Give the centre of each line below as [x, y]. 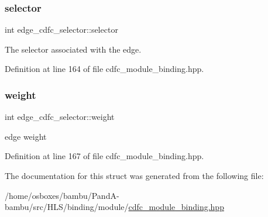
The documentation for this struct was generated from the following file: [134, 175]
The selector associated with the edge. [73, 49]
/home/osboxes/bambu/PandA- [62, 195]
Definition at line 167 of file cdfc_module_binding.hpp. [104, 156]
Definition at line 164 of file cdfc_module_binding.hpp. [104, 69]
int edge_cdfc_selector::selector [61, 30]
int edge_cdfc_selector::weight [60, 117]
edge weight [26, 136]
